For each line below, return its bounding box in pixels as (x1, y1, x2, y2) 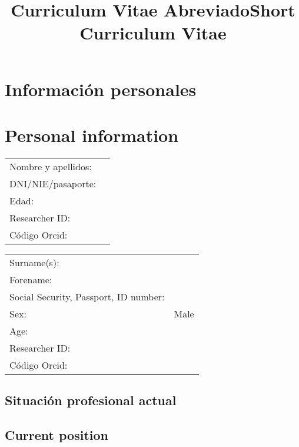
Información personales (5, 77, 197, 101)
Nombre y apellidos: (9, 159, 92, 173)
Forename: (9, 272, 52, 286)
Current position (5, 426, 109, 444)
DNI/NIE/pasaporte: (9, 176, 97, 190)
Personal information (5, 122, 179, 147)
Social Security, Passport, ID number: (9, 289, 165, 303)
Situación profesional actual (5, 391, 177, 409)
